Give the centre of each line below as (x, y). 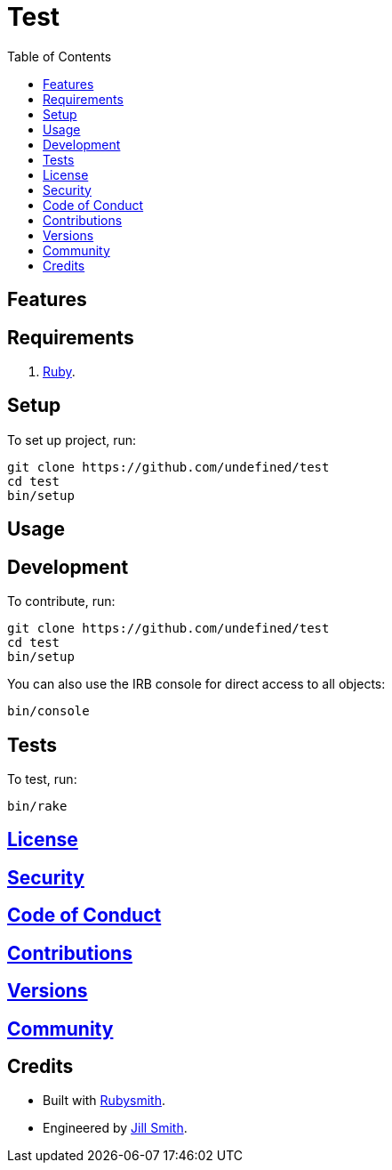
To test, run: (42, 779)
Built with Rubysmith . (104, 1101)
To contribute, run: (61, 601)
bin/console (48, 711)
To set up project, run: (72, 440)
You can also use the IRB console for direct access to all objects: (196, 684)
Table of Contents (60, 56)
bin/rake (37, 806)
